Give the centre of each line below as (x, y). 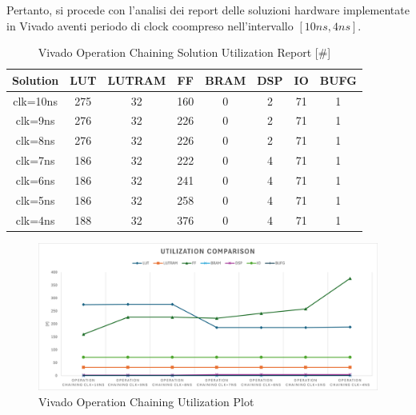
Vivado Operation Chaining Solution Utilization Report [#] (184, 52)
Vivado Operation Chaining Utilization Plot (146, 402)
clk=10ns (35, 100)
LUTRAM (137, 80)
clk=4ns (35, 219)
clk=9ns (35, 120)
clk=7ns (35, 160)
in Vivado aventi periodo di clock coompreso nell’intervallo (150, 25)
